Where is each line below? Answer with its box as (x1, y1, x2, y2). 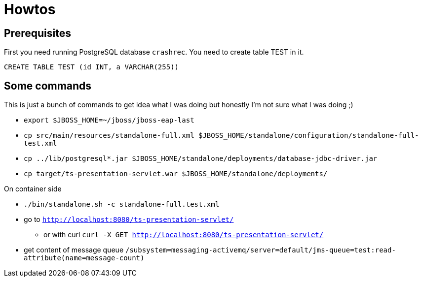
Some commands (4, 79, 92, 92)
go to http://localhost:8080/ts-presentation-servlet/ (24, 215, 234, 224)
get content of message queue (24, 246, 124, 254)
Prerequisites (4, 27, 71, 39)
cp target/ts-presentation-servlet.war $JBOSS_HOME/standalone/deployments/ (24, 170, 328, 178)
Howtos (4, 1, 56, 18)
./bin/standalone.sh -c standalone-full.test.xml (24, 200, 220, 209)
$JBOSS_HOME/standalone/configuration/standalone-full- (198, 131, 419, 140)
